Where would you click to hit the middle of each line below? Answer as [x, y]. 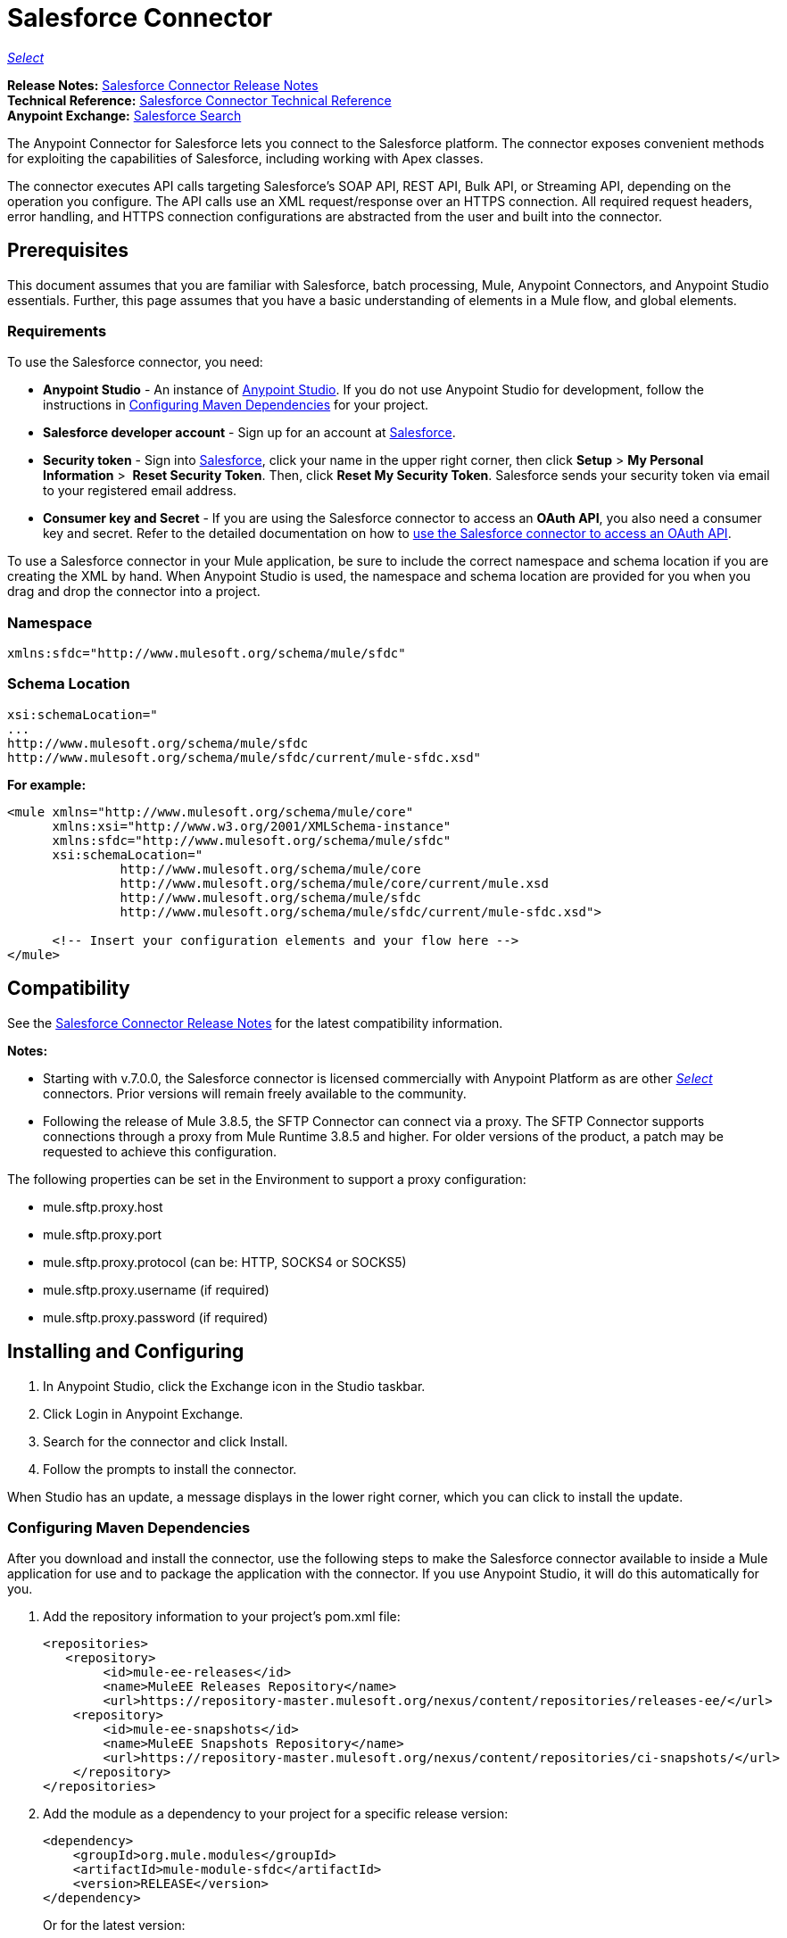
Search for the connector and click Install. [166, 1441]
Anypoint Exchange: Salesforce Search [124, 115]
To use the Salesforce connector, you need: [135, 362]
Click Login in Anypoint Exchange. [143, 1413]
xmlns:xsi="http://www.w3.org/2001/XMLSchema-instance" [252, 826]
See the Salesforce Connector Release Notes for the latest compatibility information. [255, 1023]
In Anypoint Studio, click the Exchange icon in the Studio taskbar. [234, 1386]
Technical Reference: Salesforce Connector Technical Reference [199, 100]
